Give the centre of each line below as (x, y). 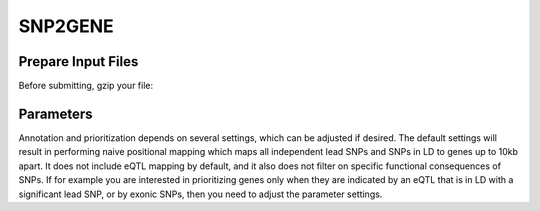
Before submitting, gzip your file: (86, 86)
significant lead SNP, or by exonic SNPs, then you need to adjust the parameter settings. (200, 194)
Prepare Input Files (78, 61)
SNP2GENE (66, 26)
